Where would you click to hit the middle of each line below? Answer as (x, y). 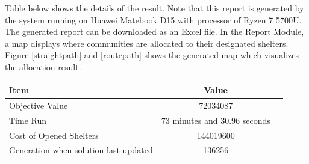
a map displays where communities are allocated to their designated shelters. (147, 43)
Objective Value (39, 105)
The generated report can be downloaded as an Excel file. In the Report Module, (154, 32)
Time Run (28, 120)
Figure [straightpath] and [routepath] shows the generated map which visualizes (152, 55)
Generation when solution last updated (81, 150)
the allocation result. (43, 66)
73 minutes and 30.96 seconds (216, 120)
